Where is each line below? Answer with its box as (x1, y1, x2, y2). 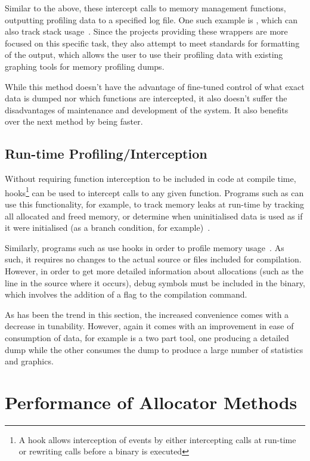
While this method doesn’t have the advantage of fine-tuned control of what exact (5, 80, 305, 92)
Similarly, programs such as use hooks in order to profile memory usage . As (5, 241, 284, 253)
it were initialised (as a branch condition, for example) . (5, 221, 210, 234)
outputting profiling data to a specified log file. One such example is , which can (5, 13, 298, 26)
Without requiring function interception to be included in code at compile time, (5, 172, 296, 185)
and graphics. (5, 355, 54, 367)
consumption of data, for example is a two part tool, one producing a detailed (5, 331, 289, 344)
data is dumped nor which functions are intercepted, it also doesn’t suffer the (5, 92, 287, 104)
